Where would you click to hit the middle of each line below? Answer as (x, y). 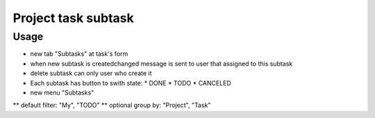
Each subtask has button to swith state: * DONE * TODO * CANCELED (131, 83)
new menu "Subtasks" (62, 92)
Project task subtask (74, 18)
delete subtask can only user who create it (91, 73)
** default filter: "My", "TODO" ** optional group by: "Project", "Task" (112, 105)
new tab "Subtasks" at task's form (79, 54)
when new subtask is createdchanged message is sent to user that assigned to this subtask (161, 63)
